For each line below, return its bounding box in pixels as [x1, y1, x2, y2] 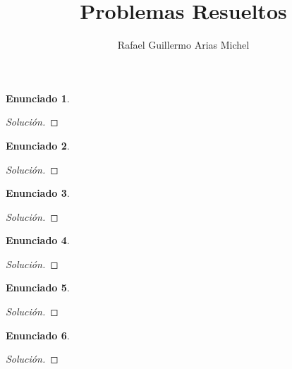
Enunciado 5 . [6, 280, 70, 295]
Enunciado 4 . [6, 233, 70, 248]
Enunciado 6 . [6, 327, 70, 342]
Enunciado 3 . [6, 186, 70, 200]
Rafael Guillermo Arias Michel [117, 37, 250, 52]
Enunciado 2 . [6, 138, 70, 152]
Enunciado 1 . [6, 90, 70, 105]
